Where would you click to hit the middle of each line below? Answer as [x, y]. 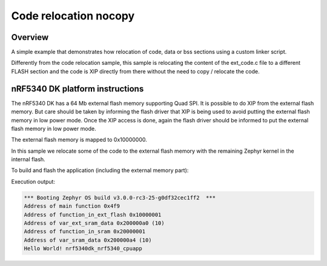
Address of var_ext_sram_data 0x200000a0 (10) [94, 223]
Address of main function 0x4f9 [72, 206]
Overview [30, 37]
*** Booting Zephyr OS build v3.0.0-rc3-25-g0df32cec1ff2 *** [120, 198]
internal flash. [28, 159]
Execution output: [33, 181]
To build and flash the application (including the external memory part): [100, 170]
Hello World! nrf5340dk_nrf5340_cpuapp [83, 249]
